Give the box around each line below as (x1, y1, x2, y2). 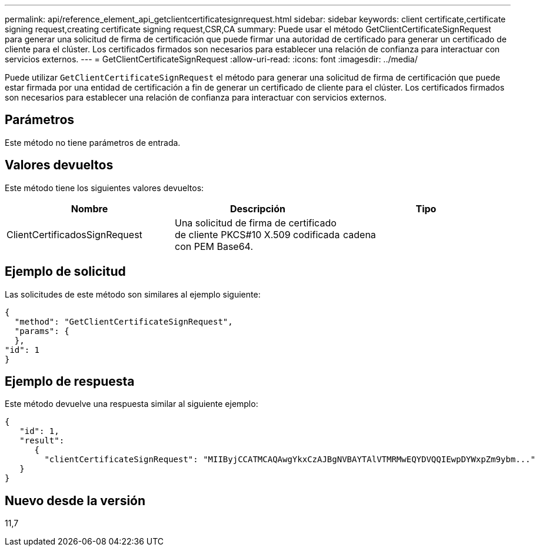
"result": (19, 436, 65, 446)
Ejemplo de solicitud (5, 264, 126, 279)
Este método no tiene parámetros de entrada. (5, 137, 181, 148)
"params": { (14, 326, 69, 336)
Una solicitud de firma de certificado (174, 216, 337, 229)
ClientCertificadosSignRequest (6, 228, 142, 241)
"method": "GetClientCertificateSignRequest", (14, 316, 233, 326)
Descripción (229, 202, 285, 215)
